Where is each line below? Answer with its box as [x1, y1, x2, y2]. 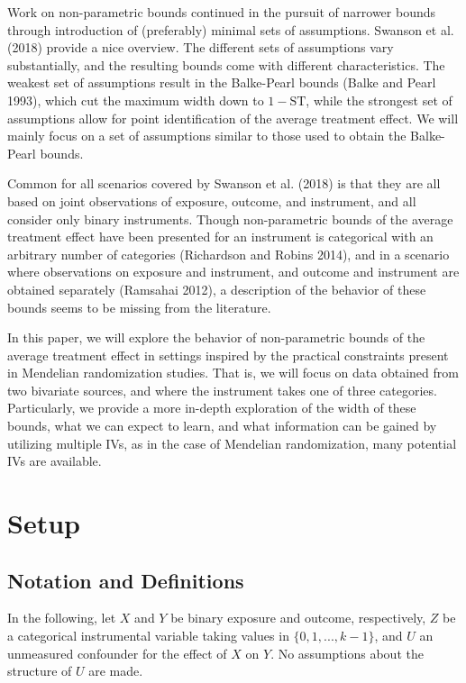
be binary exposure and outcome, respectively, [170, 608, 426, 627]
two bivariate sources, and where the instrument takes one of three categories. [7, 380, 437, 399]
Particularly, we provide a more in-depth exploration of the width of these [7, 398, 416, 417]
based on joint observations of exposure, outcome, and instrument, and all [7, 191, 416, 210]
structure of [7, 661, 72, 680]
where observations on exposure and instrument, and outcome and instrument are [7, 262, 460, 281]
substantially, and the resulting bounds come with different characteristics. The [7, 55, 445, 74]
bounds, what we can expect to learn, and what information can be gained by [7, 416, 437, 435]
